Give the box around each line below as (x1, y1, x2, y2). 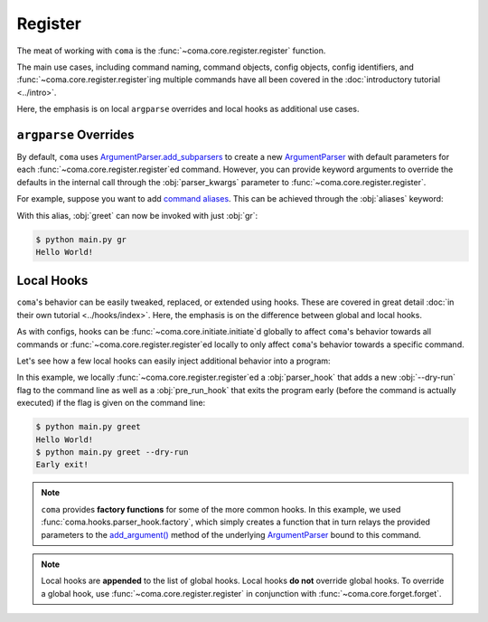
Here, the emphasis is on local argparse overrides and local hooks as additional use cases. (16, 104, 360, 115)
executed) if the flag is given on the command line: (16, 398, 206, 409)
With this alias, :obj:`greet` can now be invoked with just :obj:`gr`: (16, 210, 258, 221)
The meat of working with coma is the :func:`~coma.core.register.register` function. (16, 45, 326, 56)
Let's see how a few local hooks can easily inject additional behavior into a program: (16, 355, 331, 366)
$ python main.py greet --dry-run (35, 447, 189, 457)
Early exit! (35, 459, 89, 470)
